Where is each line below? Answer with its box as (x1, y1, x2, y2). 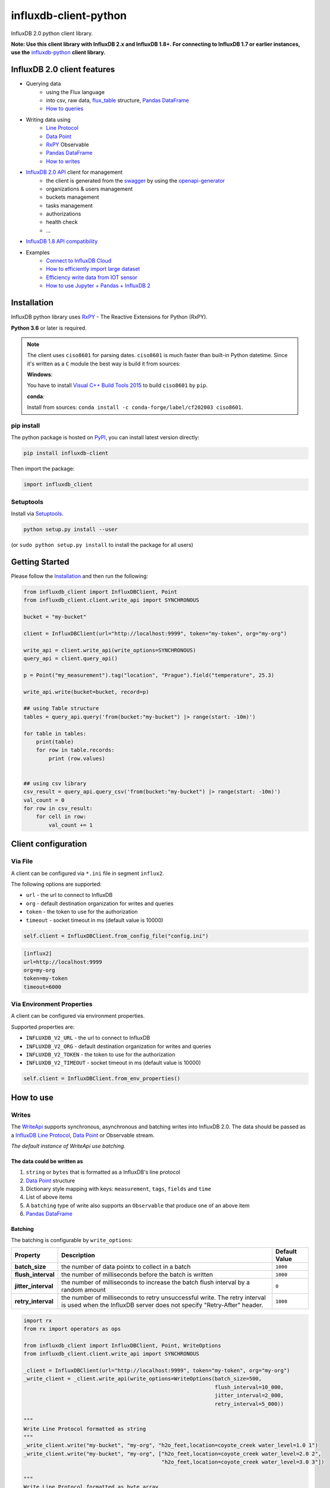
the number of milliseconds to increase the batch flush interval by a (61, 1278, 250, 1287)
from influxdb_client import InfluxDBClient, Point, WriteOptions (23, 1342, 221, 1349)
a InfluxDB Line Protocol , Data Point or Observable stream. (11, 1131, 155, 1139)
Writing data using (26, 116, 71, 123)
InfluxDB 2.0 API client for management (26, 168, 123, 176)
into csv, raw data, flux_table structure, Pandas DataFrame (46, 97, 190, 104)
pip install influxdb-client (23, 450, 109, 457)
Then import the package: (11, 465, 75, 473)
